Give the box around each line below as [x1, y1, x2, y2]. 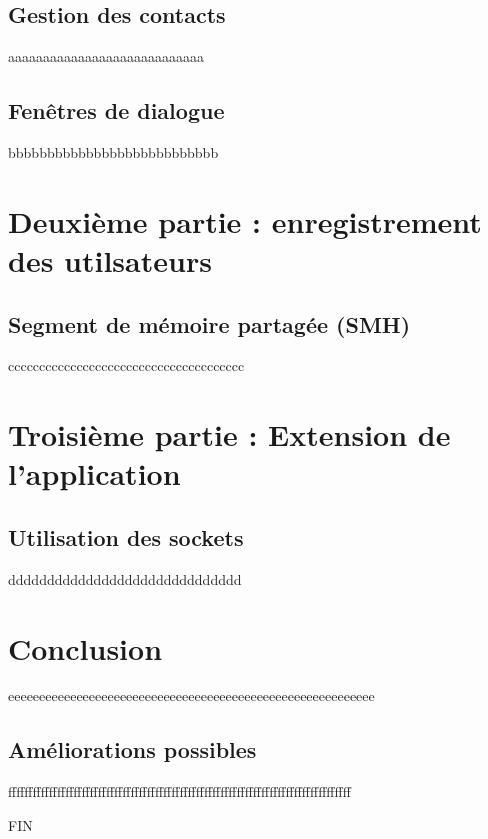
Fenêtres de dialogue [8, 95, 225, 126]
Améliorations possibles [8, 734, 257, 765]
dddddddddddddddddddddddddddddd [8, 568, 242, 589]
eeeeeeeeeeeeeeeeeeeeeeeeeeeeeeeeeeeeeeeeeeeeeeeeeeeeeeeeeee [8, 685, 375, 706]
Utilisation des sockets [8, 521, 244, 552]
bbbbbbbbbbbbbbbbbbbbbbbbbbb [8, 142, 219, 162]
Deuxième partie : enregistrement [8, 200, 482, 241]
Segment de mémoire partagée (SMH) [8, 308, 411, 339]
